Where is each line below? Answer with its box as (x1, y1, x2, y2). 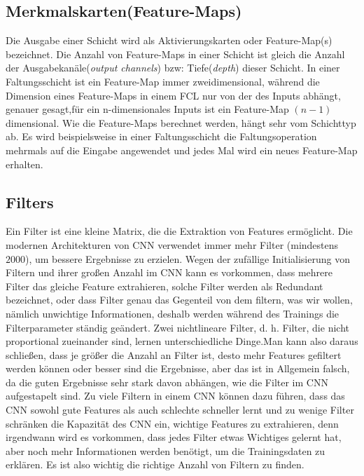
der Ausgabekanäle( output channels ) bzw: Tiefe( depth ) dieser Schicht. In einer (6, 60, 340, 75)
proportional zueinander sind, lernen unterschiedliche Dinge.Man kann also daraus (6, 334, 358, 348)
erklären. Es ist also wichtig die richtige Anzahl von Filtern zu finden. (6, 457, 304, 472)
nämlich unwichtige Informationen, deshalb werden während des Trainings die (6, 306, 339, 320)
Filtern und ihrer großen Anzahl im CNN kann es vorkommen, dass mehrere (6, 265, 332, 280)
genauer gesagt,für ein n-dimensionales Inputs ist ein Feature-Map (6, 102, 289, 116)
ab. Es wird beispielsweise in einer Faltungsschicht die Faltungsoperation (6, 129, 317, 144)
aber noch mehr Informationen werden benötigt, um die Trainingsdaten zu (6, 443, 325, 458)
